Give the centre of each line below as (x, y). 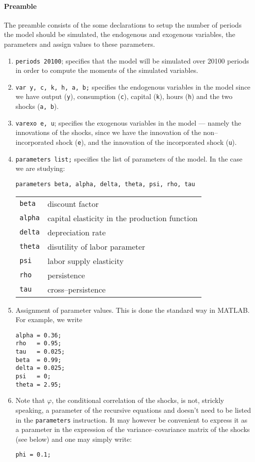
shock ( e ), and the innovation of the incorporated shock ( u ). (146, 142)
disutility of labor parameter (96, 246)
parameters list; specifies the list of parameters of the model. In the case (129, 158)
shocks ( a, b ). (37, 106)
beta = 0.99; (38, 360)
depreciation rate (77, 232)
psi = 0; (33, 377)
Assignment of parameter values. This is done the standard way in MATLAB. (132, 310)
